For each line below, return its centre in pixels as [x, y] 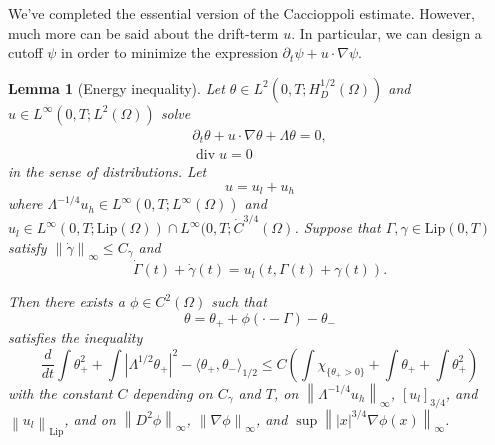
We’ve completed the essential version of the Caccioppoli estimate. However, [241, 13]
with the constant [60, 392]
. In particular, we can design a [386, 32]
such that [239, 301]
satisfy [27, 246]
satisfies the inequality [75, 337]
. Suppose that [337, 227]
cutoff [25, 52]
